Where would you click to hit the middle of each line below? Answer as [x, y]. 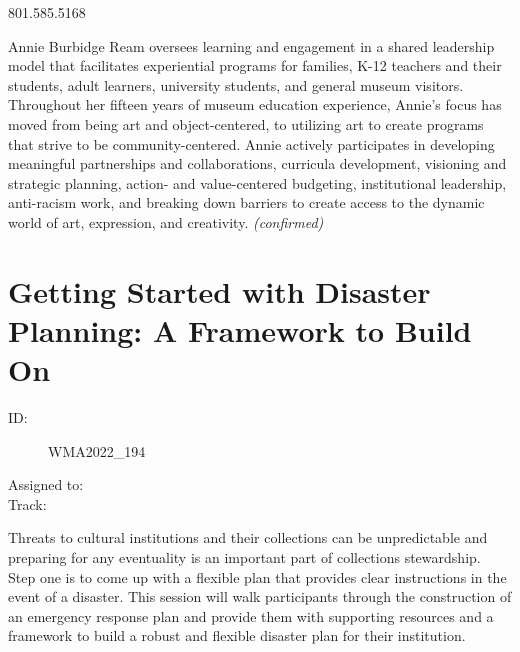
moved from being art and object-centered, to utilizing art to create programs [246, 123]
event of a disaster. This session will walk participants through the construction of [260, 596]
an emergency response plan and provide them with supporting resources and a [251, 615]
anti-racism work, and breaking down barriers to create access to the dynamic [246, 202]
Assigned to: [46, 484]
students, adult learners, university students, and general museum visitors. [236, 84]
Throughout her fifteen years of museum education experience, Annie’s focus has [255, 104]
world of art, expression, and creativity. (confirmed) [166, 221]
